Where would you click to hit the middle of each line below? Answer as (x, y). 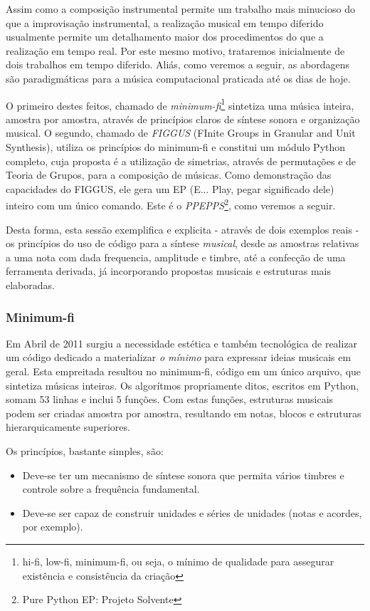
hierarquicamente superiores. (68, 427)
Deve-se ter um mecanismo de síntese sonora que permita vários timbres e (183, 475)
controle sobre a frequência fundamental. (111, 489)
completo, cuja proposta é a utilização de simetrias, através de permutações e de (181, 161)
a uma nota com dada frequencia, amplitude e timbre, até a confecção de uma (176, 257)
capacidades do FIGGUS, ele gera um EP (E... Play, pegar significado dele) (170, 188)
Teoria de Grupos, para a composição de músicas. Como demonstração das (169, 175)
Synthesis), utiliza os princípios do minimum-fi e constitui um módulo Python (176, 147)
